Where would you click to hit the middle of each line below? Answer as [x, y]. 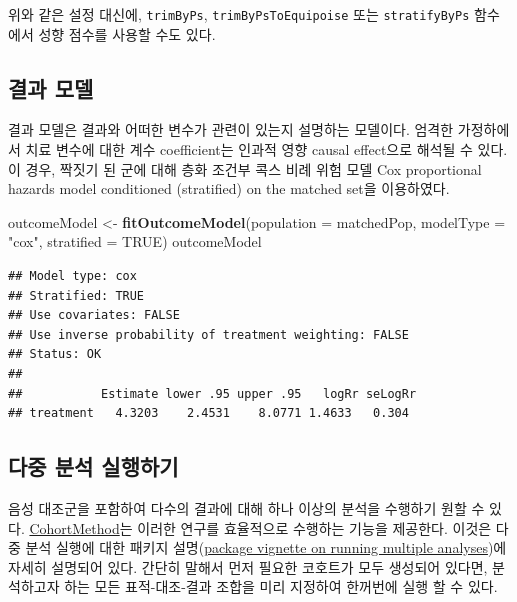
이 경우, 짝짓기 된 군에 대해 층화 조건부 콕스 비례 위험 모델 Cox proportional [245, 168]
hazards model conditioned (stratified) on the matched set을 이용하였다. [229, 188]
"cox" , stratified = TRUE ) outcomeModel [135, 241]
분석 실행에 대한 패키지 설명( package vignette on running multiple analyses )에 [266, 547]
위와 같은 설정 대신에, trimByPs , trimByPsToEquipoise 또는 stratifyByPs [239, 14]
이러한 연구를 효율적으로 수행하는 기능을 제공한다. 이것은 [314, 527]
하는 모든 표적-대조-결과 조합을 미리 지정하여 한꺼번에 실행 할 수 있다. [281, 586]
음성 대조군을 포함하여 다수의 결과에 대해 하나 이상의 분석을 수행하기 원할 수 [246, 507]
